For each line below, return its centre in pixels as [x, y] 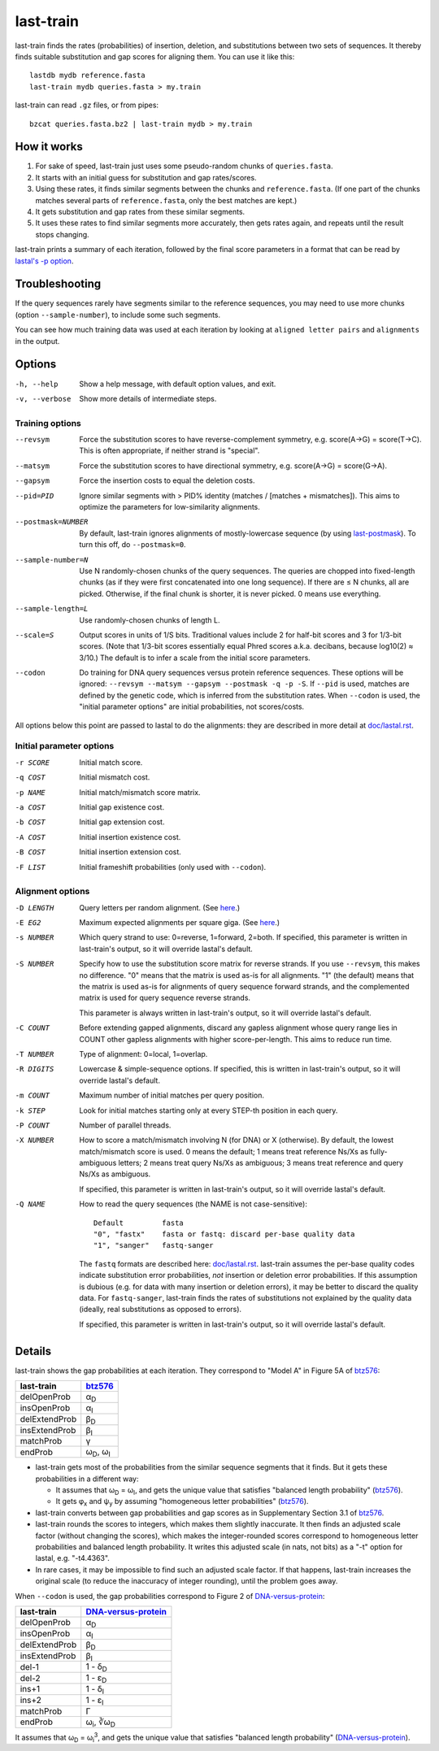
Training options [48, 423]
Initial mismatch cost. [115, 777]
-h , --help [37, 384]
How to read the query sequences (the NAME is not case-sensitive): [193, 1204]
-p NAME [30, 792]
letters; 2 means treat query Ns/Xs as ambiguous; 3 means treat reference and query [261, 1163]
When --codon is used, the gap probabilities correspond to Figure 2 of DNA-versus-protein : [170, 1596]
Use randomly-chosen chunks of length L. [150, 620]
